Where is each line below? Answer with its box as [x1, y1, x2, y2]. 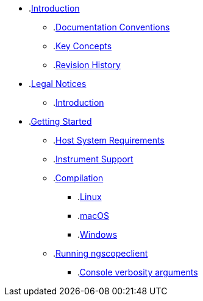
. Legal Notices [29, 78, 87, 89]
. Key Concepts [53, 41, 112, 51]
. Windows [77, 229, 118, 240]
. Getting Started [29, 116, 92, 126]
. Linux [77, 192, 102, 202]
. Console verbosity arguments [77, 267, 198, 277]
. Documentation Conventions [53, 22, 170, 32]
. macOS [77, 210, 109, 221]
